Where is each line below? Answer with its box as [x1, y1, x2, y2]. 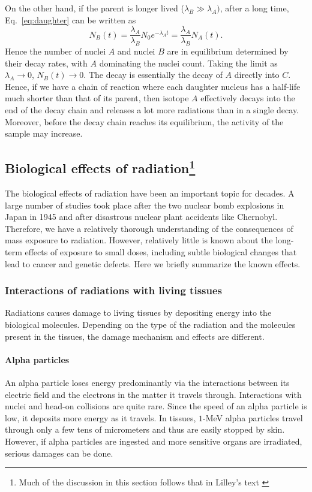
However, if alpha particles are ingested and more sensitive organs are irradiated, [5, 434, 302, 447]
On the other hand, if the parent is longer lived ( [5, 2, 184, 14]
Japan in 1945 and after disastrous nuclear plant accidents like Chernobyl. [5, 210, 278, 223]
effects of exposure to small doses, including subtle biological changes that [25, 245, 297, 258]
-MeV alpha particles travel [203, 411, 303, 424]
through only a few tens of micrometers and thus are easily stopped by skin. [5, 423, 285, 436]
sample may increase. [5, 127, 83, 140]
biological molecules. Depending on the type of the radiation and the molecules [5, 318, 296, 330]
